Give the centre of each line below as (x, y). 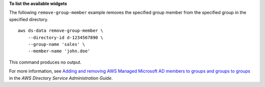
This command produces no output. (45, 62)
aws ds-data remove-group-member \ (61, 31)
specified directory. (29, 19)
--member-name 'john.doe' (59, 51)
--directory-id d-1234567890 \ (66, 37)
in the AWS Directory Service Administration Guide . (61, 78)
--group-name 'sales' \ (56, 44)
